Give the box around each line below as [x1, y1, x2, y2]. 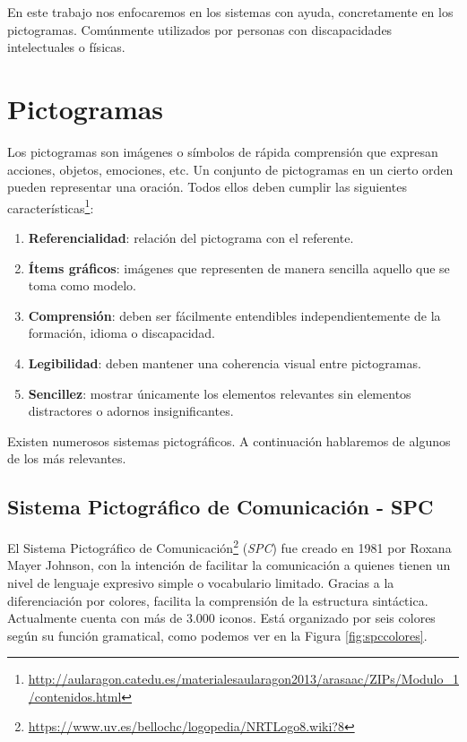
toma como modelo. [28, 276, 136, 295]
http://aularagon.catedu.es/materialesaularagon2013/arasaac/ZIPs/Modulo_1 [28, 669, 460, 688]
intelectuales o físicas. [7, 38, 125, 56]
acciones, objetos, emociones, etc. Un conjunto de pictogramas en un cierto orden [7, 160, 454, 178]
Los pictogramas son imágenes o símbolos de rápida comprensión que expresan [7, 142, 438, 160]
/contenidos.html [28, 686, 122, 705]
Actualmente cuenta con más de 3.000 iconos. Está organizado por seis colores [7, 608, 436, 627]
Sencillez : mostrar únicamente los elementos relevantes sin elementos [28, 384, 411, 402]
